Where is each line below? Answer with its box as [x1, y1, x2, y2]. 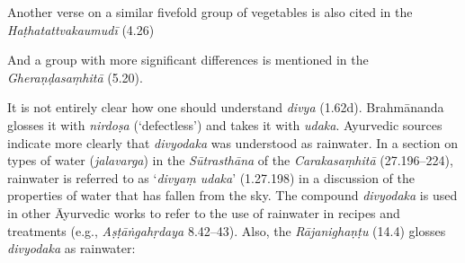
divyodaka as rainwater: [7, 239, 136, 258]
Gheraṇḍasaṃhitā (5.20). [7, 67, 143, 86]
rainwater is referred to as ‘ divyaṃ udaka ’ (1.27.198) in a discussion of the [7, 168, 415, 187]
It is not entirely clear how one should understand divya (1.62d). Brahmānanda [7, 98, 444, 117]
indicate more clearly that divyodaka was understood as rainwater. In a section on [7, 133, 458, 152]
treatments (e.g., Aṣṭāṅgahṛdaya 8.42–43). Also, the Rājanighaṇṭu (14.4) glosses [7, 221, 446, 240]
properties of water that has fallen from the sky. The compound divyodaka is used [7, 186, 458, 205]
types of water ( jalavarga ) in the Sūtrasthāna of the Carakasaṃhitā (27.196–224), [7, 151, 453, 170]
